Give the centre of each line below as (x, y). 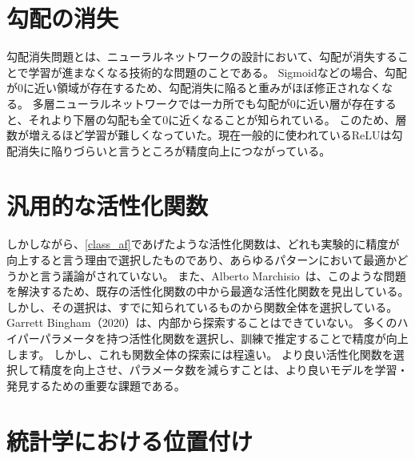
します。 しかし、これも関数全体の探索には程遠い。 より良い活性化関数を (200, 354)
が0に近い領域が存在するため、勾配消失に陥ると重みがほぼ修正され (183, 88)
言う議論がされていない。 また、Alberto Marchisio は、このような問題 (223, 275)
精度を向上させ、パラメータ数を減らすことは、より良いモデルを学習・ (224, 370)
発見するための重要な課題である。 (96, 385)
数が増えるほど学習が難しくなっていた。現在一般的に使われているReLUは (199, 135)
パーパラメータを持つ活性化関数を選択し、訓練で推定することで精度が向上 (213, 338)
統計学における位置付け (130, 440)
